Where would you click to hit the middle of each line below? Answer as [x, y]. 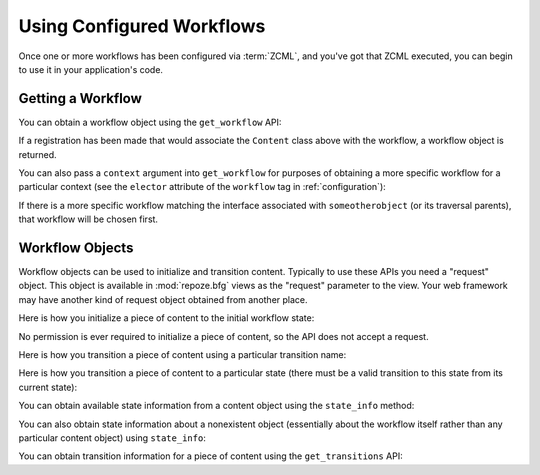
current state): [48, 387]
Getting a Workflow [80, 98]
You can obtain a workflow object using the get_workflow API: [150, 122]
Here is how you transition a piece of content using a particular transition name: [182, 355]
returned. [37, 154]
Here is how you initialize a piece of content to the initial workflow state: [166, 318]
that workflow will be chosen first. [88, 219]
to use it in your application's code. [91, 69]
